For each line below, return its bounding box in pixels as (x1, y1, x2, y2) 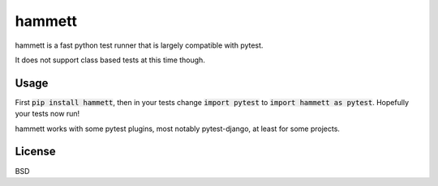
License (15, 145, 56, 159)
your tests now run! (15, 109, 80, 119)
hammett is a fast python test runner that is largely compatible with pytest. (15, 40, 264, 50)
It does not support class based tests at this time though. (15, 55, 206, 65)
